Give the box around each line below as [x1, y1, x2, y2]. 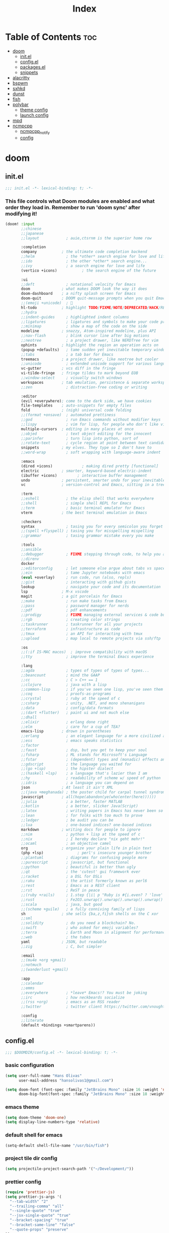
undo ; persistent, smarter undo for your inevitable [21, 477, 165, 483]
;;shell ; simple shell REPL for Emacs [21, 501, 132, 506]
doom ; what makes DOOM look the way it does [21, 286, 147, 292]
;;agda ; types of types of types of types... [21, 668, 150, 673]
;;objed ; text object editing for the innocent [21, 431, 152, 436]
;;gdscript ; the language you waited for [21, 762, 132, 767]
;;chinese [21, 226, 42, 231]
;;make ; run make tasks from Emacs [21, 598, 127, 604]
